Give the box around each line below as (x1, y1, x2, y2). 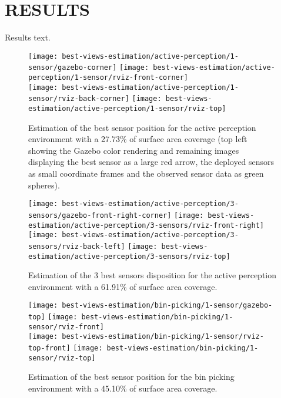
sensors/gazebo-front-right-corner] (28, 211, 172, 220)
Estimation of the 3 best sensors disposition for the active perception (28, 269, 277, 281)
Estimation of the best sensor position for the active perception (28, 121, 256, 133)
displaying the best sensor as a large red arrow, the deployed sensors (28, 156, 275, 168)
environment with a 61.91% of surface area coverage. (28, 280, 218, 292)
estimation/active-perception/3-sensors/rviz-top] (28, 252, 230, 261)
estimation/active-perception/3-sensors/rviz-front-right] (28, 221, 264, 230)
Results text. (5, 31, 51, 43)
